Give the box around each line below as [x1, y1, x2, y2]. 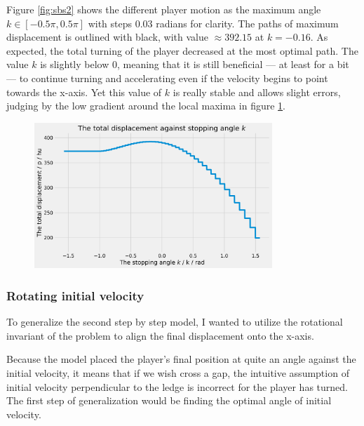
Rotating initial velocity [6, 286, 144, 304]
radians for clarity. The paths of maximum [156, 15, 339, 30]
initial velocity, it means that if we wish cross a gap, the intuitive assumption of [6, 366, 349, 380]
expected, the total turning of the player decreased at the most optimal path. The [6, 43, 358, 58]
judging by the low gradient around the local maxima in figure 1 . [6, 98, 286, 113]
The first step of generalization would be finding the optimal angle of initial [6, 393, 332, 408]
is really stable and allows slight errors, [173, 84, 341, 99]
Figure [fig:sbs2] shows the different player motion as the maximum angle [6, 2, 321, 16]
